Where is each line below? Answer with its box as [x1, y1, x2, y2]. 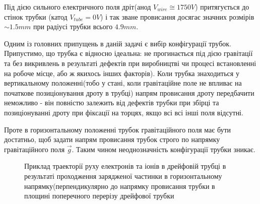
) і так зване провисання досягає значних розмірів [100, 11, 254, 22]
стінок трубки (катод [4, 11, 68, 22]
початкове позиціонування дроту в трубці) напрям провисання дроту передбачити [4, 87, 254, 98]
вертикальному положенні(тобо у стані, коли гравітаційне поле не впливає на [4, 78, 242, 88]
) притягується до [195, 2, 249, 12]
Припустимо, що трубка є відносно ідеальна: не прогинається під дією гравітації [4, 48, 253, 58]
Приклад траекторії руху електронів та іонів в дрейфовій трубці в [24, 161, 226, 171]
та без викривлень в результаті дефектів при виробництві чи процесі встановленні [4, 57, 256, 68]
